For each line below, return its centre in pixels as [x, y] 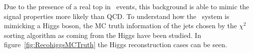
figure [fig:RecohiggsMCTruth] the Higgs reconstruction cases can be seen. [115, 44]
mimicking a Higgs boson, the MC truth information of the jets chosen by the [120, 26]
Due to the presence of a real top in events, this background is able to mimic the [127, 6]
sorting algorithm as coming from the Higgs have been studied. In [103, 35]
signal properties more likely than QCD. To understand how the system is [117, 16]
